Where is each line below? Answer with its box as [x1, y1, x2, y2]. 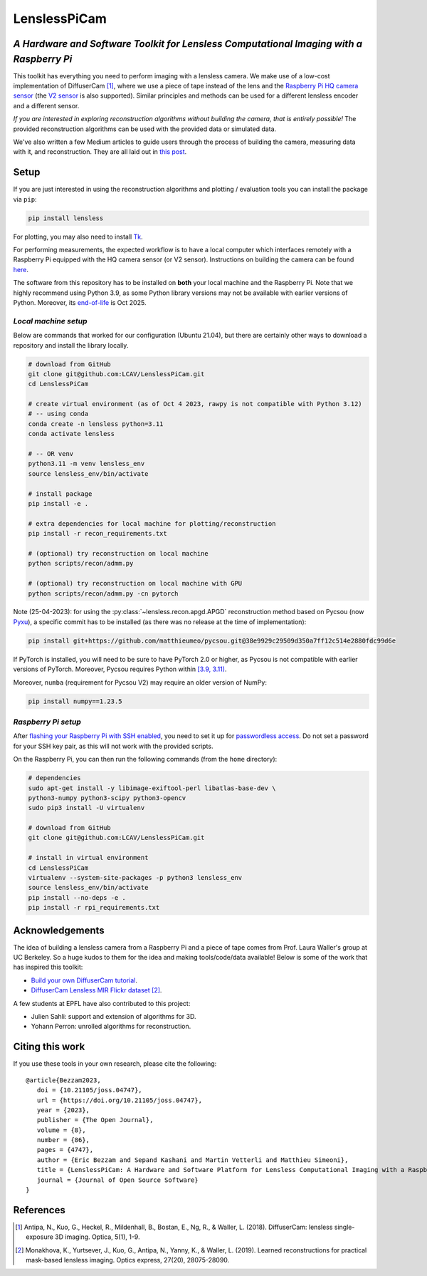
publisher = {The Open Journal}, [36, 1116, 154, 1124]
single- [334, 1223, 355, 1231]
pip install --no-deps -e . [28, 893, 126, 901]
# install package [28, 489, 93, 498]
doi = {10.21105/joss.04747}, [36, 1086, 142, 1094]
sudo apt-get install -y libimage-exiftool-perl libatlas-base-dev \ [28, 784, 276, 792]
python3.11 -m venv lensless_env [28, 460, 145, 468]
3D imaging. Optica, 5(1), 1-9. [54, 1233, 140, 1241]
